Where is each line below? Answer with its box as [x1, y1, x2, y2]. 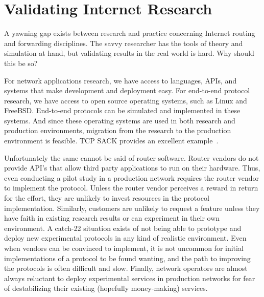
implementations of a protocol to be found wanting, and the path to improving [4, 252, 251, 263]
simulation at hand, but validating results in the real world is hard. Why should [4, 48, 254, 58]
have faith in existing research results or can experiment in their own [4, 213, 220, 223]
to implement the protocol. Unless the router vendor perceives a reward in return [4, 182, 258, 193]
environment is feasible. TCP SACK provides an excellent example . [4, 135, 219, 146]
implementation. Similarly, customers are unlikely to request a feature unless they [4, 202, 260, 213]
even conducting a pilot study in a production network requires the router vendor [4, 172, 259, 183]
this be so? [4, 57, 38, 68]
